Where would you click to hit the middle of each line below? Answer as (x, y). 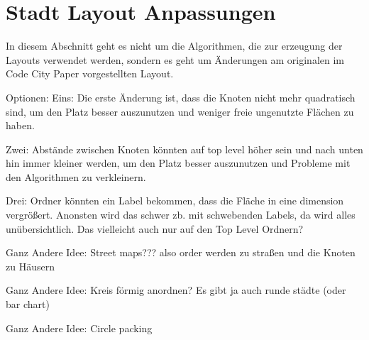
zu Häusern (30, 266)
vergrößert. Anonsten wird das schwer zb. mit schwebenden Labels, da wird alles (181, 215)
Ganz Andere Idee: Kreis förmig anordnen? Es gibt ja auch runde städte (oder (176, 290)
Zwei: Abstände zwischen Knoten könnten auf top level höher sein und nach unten (184, 149)
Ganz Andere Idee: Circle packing (79, 328)
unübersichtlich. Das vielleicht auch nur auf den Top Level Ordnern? (155, 228)
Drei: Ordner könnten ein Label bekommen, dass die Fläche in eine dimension (175, 201)
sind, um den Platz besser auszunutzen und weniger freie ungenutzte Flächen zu (180, 111)
